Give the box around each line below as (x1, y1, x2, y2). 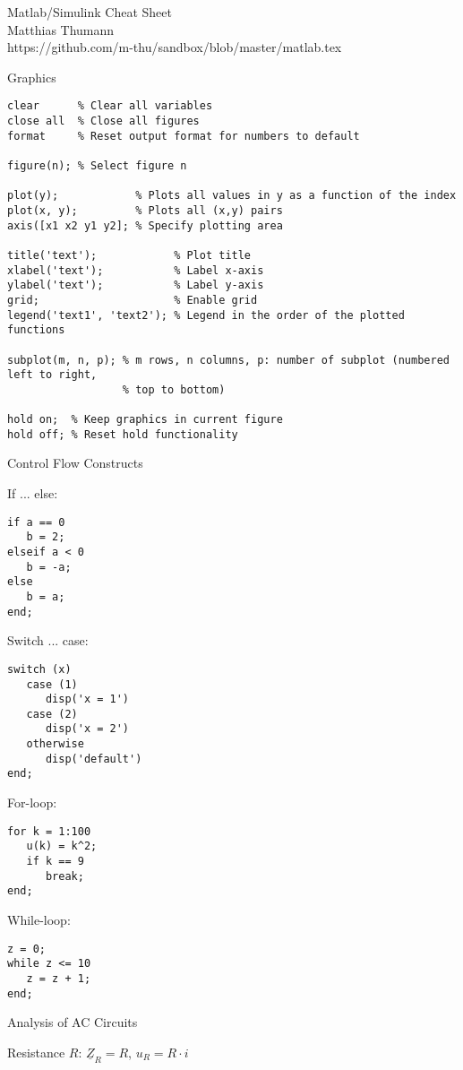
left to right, (7, 368, 98, 382)
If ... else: (7, 484, 58, 503)
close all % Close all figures (7, 115, 200, 128)
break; (45, 869, 84, 883)
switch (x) (7, 662, 72, 676)
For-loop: (7, 793, 57, 812)
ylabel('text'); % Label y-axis (7, 279, 264, 292)
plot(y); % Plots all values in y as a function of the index (7, 189, 457, 203)
